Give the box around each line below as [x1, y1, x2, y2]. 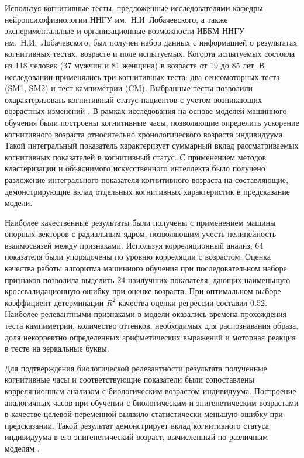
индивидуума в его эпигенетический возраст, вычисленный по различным [5, 431, 268, 443]
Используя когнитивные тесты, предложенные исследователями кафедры [5, 2, 263, 13]
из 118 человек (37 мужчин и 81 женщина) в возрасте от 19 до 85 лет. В [5, 58, 265, 71]
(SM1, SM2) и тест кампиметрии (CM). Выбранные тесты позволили [5, 82, 253, 94]
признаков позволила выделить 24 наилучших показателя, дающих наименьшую [5, 273, 291, 285]
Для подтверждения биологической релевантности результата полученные [5, 361, 267, 374]
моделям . [5, 442, 40, 454]
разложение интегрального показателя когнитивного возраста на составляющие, [5, 173, 288, 185]
